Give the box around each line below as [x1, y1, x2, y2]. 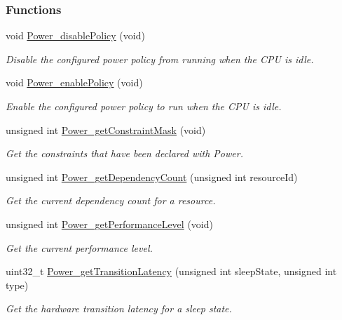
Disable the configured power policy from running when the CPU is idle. [6, 51, 314, 66]
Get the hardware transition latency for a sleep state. [6, 301, 232, 316]
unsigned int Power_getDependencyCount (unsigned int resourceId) [6, 169, 298, 184]
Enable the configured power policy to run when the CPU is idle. [6, 99, 282, 113]
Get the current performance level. [6, 240, 153, 255]
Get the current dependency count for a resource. [6, 193, 216, 208]
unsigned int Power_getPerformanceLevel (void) [6, 216, 213, 231]
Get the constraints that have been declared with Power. [6, 146, 243, 161]
